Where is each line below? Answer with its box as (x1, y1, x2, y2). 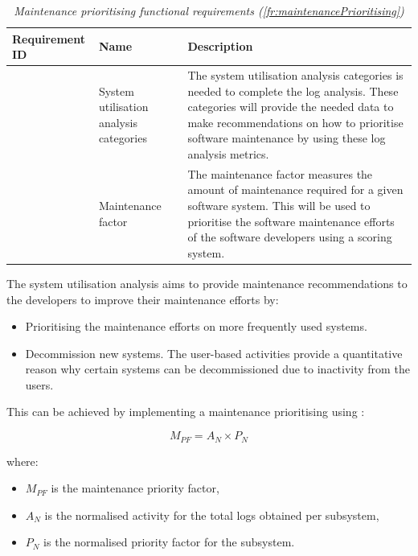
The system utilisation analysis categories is (187, 67, 404, 84)
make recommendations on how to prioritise (187, 113, 404, 130)
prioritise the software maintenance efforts (187, 212, 395, 229)
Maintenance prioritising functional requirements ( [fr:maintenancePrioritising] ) (14, 2, 404, 19)
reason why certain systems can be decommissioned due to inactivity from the (25, 360, 410, 377)
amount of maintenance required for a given (187, 181, 404, 198)
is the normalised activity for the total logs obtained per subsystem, (44, 506, 379, 523)
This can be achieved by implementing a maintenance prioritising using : (6, 403, 365, 420)
